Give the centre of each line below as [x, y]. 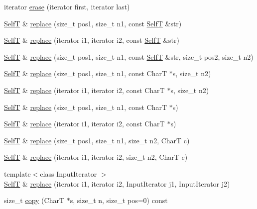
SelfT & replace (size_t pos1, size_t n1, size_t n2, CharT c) [97, 140]
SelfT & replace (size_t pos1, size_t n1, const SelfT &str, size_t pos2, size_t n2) [129, 56]
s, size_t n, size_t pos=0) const [119, 200]
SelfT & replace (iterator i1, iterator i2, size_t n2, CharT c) [96, 157]
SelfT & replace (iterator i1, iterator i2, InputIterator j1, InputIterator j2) [117, 183]
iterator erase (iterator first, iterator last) [67, 6]
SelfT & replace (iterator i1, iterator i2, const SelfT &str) [92, 40]
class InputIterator [68, 173]
